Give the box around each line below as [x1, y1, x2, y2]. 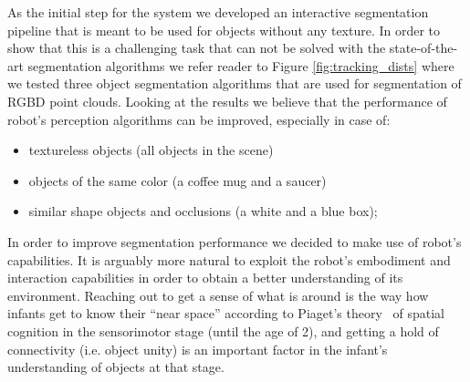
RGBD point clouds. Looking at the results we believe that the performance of [7, 91, 447, 110]
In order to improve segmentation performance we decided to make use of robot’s [7, 232, 462, 251]
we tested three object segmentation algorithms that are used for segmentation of [7, 74, 462, 93]
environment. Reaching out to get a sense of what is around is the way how [7, 285, 429, 305]
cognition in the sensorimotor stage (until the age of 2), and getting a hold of [7, 321, 439, 340]
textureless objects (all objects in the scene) [28, 140, 274, 160]
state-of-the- [389, 38, 458, 57]
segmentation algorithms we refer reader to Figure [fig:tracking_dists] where [27, 56, 454, 75]
